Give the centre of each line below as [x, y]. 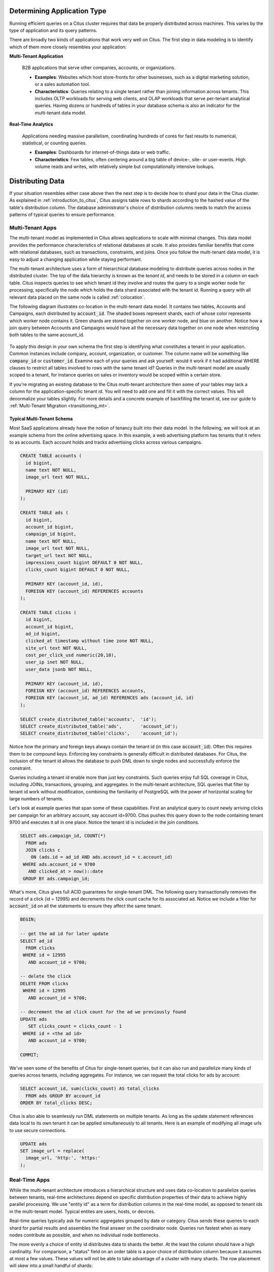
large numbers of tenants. [36, 799]
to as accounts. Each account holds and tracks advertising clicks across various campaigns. [106, 442]
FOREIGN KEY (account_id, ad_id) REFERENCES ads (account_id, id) [110, 698]
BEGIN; [28, 919]
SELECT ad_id [36, 941]
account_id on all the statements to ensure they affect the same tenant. [86, 906]
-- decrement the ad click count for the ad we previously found [103, 1012]
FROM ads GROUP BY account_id [63, 1096]
